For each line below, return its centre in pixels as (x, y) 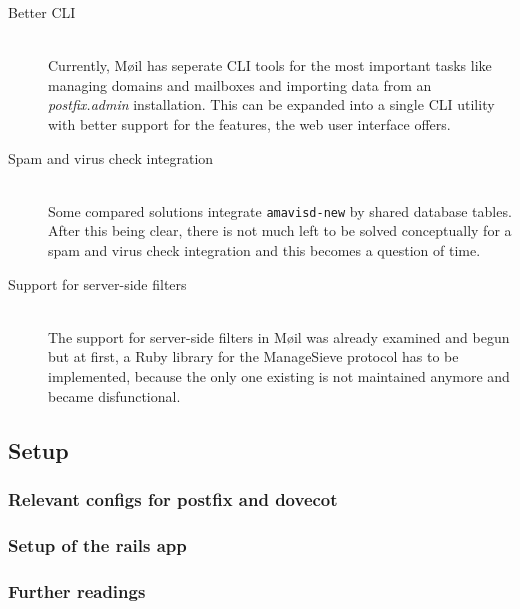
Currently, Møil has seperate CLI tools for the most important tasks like (270, 65)
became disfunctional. (114, 395)
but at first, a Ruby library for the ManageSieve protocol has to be (253, 356)
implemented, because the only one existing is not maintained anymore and (279, 375)
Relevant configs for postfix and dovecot (173, 498)
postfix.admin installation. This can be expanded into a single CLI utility (271, 104)
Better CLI (42, 12)
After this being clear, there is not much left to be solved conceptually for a (280, 230)
